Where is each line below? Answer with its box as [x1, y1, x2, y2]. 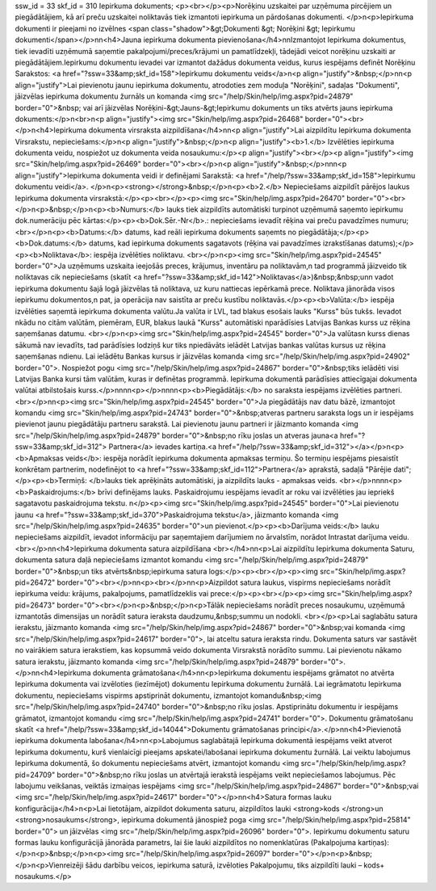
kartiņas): [358, 837, 389, 847]
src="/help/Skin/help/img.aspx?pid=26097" [125, 849, 270, 859]
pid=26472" [15, 578, 56, 587]
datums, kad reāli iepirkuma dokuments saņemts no [124, 227, 297, 237]
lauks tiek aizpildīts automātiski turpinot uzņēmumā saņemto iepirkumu [166, 204, 404, 214]
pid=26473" [15, 600, 56, 610]
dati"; [392, 464, 412, 474]
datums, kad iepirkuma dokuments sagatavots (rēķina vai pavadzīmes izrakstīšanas [89, 238, 367, 248]
